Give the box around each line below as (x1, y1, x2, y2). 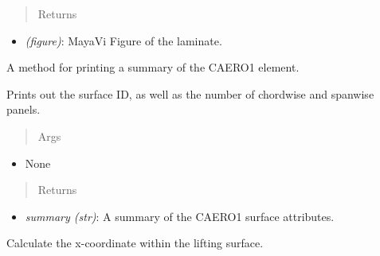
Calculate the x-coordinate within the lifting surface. (6, 235, 264, 251)
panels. (6, 101, 41, 118)
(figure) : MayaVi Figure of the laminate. (25, 32, 222, 48)
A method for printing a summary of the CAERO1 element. (6, 59, 300, 76)
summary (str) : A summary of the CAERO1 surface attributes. (25, 208, 335, 224)
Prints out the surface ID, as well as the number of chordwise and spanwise (6, 85, 374, 102)
